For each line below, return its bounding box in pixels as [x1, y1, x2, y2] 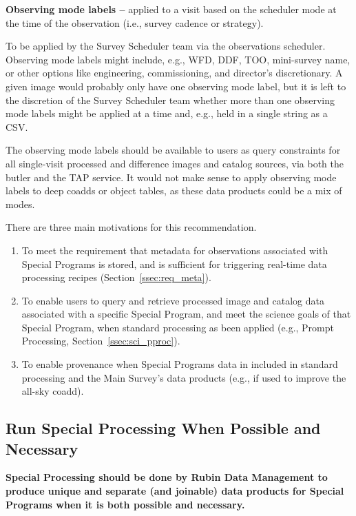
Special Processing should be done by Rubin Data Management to [6, 470, 328, 484]
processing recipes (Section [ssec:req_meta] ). [21, 270, 211, 285]
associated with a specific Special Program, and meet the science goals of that [21, 307, 351, 321]
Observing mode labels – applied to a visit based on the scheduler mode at [6, 2, 337, 16]
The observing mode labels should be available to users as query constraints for [6, 143, 341, 157]
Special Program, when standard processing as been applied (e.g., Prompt [21, 320, 335, 334]
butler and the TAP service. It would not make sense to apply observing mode [6, 169, 337, 184]
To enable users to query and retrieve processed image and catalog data [21, 293, 324, 307]
